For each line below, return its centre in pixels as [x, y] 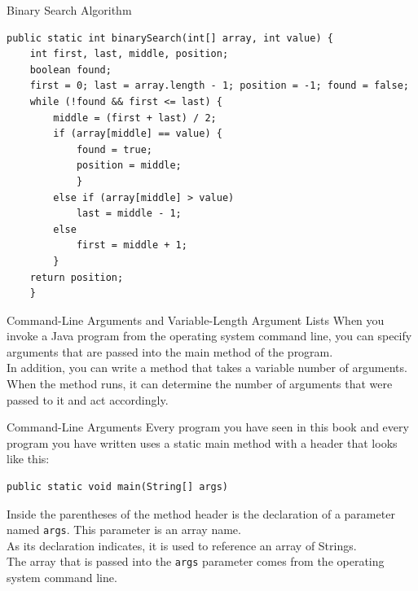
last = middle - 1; [129, 214]
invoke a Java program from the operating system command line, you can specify [209, 336]
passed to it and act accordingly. [88, 399]
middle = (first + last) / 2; [135, 118]
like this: [28, 459]
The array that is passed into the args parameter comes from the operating [196, 561]
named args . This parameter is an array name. [124, 530]
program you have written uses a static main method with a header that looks [202, 442]
